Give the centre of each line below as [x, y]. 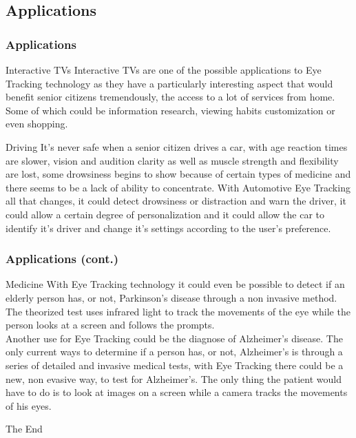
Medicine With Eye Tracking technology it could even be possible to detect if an [175, 284]
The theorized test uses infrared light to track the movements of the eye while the [178, 311]
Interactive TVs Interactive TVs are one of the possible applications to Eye [164, 70]
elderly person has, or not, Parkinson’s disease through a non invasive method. [171, 297]
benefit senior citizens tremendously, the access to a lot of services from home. [170, 97]
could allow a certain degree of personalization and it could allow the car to [165, 214]
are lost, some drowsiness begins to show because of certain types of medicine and [178, 174]
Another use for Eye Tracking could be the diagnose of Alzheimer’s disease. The [174, 338]
